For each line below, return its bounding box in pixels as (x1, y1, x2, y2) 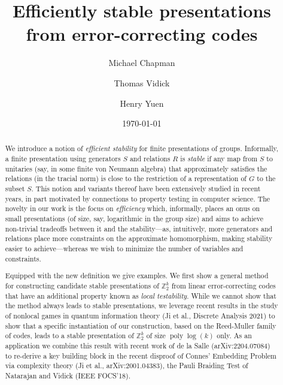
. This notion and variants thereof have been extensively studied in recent (31, 184, 261, 194)
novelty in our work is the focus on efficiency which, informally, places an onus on (5, 203, 260, 213)
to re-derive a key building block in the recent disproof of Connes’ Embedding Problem (5, 350, 276, 360)
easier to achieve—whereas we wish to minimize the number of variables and (5, 243, 244, 254)
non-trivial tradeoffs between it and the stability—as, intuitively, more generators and (5, 223, 273, 233)
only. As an (217, 330, 252, 341)
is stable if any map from (180, 154, 258, 164)
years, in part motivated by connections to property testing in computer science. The (5, 193, 270, 203)
